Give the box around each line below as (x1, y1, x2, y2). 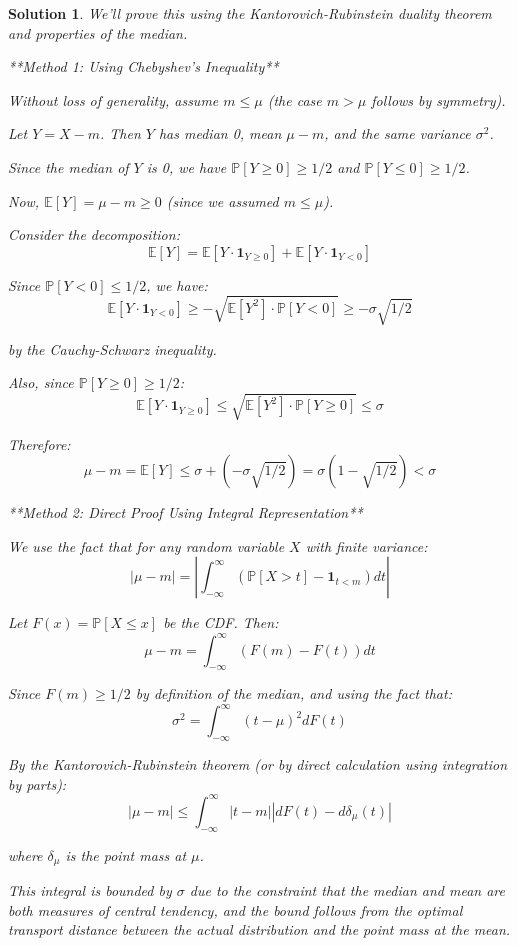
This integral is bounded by (8, 880, 172, 901)
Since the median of (8, 156, 129, 177)
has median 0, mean (158, 123, 282, 144)
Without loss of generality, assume (8, 89, 219, 110)
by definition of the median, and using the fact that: (135, 683, 452, 704)
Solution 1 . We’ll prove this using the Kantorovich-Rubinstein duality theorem (8, 3, 492, 23)
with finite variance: (305, 535, 428, 556)
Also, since (8, 372, 74, 393)
